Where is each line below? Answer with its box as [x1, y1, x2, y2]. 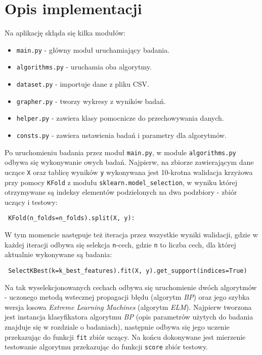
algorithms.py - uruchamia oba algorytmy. [16, 61, 152, 72]
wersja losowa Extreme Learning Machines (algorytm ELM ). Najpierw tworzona [5, 301, 252, 312]
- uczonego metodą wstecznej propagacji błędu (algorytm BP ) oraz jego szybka [5, 292, 250, 302]
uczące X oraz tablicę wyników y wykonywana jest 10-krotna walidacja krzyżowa [5, 166, 253, 177]
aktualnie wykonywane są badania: [5, 249, 112, 260]
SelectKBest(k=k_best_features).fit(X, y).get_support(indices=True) [8, 267, 247, 274]
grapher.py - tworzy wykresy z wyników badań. [16, 95, 166, 106]
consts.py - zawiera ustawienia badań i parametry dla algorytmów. [16, 130, 227, 140]
